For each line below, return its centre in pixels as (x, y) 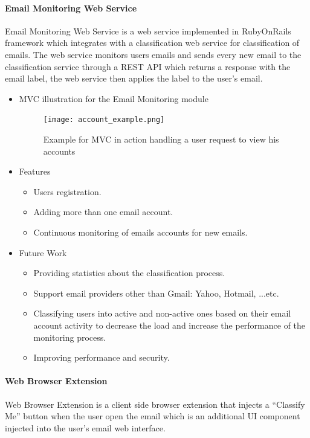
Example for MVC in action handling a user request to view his (161, 139)
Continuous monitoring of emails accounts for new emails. (140, 232)
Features (35, 171)
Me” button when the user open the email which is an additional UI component (153, 416)
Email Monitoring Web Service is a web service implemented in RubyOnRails (148, 31)
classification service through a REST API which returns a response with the (148, 66)
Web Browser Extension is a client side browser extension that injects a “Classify (155, 404)
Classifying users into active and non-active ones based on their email (162, 313)
